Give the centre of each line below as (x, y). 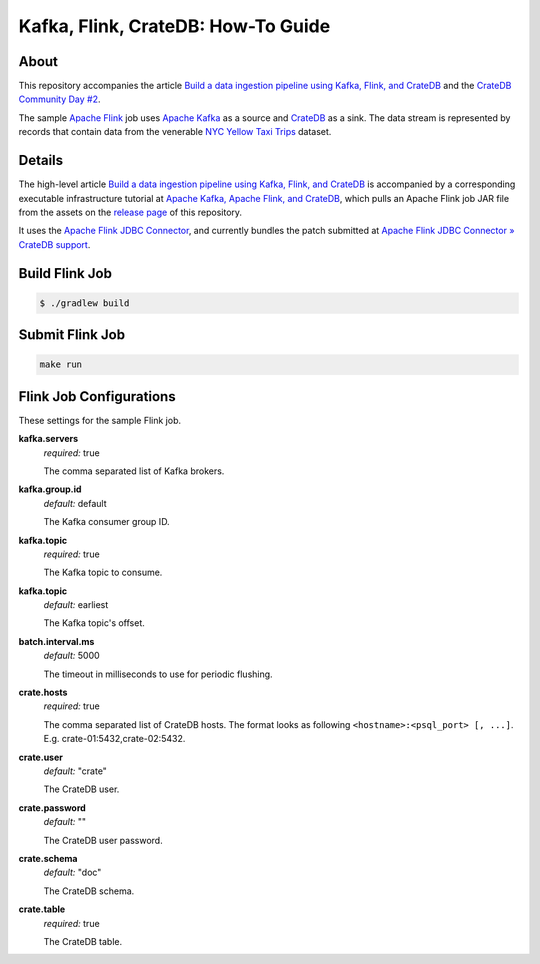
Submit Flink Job (71, 335)
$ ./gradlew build (84, 303)
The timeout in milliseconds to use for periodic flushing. (158, 674)
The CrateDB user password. (103, 840)
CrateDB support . (54, 244)
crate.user (41, 757)
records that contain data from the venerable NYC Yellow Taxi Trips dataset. (175, 132)
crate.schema (48, 858)
